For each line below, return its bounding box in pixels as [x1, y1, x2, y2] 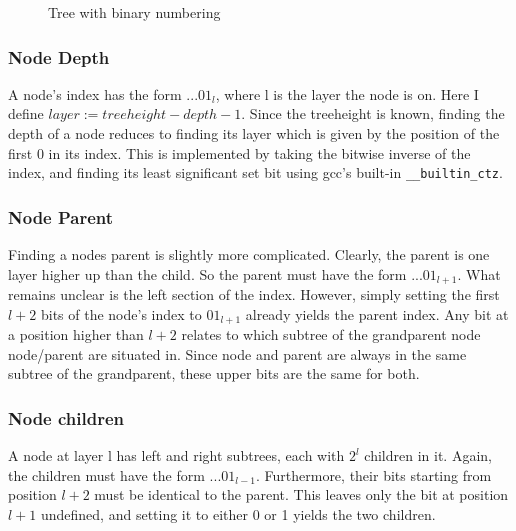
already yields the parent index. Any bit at [245, 303, 509, 324]
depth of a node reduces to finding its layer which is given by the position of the [8, 123, 500, 143]
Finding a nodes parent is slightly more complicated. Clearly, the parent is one [8, 244, 490, 265]
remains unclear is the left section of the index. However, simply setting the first [8, 284, 500, 305]
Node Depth [8, 44, 110, 69]
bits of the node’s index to [40, 303, 202, 324]
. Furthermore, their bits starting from [255, 464, 492, 485]
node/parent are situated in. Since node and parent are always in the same [8, 343, 467, 364]
